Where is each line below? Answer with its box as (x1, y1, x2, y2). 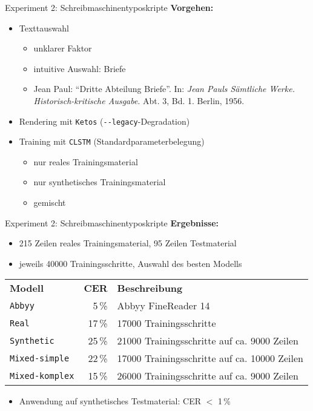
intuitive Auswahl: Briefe (33, 62, 126, 74)
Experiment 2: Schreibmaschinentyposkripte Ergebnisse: (5, 216, 219, 229)
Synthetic (10, 335, 54, 346)
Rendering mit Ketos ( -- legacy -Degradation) (19, 114, 190, 127)
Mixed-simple (10, 353, 70, 363)
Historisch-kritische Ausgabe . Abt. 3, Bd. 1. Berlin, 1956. (33, 94, 245, 107)
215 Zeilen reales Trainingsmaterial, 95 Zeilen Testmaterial (19, 237, 237, 249)
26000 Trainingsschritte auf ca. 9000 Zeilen (117, 369, 298, 383)
